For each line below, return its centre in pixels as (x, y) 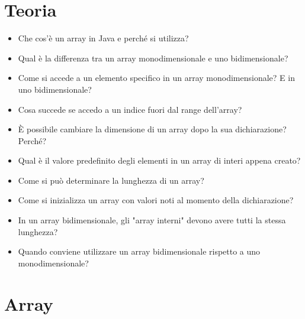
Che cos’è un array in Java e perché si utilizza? (103, 38)
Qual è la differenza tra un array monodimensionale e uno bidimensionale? (153, 58)
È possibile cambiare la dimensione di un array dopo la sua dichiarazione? (152, 129)
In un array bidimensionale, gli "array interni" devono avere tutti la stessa (152, 220)
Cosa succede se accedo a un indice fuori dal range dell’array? (130, 109)
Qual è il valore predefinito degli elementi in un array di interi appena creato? (159, 160)
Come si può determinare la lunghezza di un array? (111, 180)
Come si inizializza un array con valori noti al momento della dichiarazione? (156, 200)
